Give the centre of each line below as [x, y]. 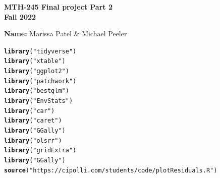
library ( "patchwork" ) [40, 81]
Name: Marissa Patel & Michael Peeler [66, 34]
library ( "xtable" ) [35, 61]
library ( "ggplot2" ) [37, 71]
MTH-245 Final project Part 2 [58, 7]
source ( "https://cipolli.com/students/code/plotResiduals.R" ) [111, 170]
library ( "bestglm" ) [37, 91]
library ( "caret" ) [33, 121]
